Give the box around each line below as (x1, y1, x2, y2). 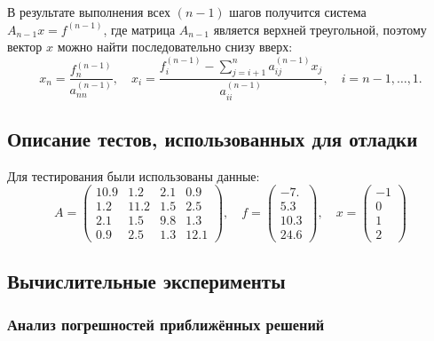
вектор (7, 37, 43, 56)
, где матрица (103, 20, 176, 38)
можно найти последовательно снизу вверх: (57, 37, 293, 56)
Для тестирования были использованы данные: (7, 166, 260, 185)
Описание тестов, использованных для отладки (7, 124, 418, 152)
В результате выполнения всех (7, 3, 171, 20)
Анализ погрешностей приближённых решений (7, 313, 325, 336)
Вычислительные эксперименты (7, 266, 286, 294)
